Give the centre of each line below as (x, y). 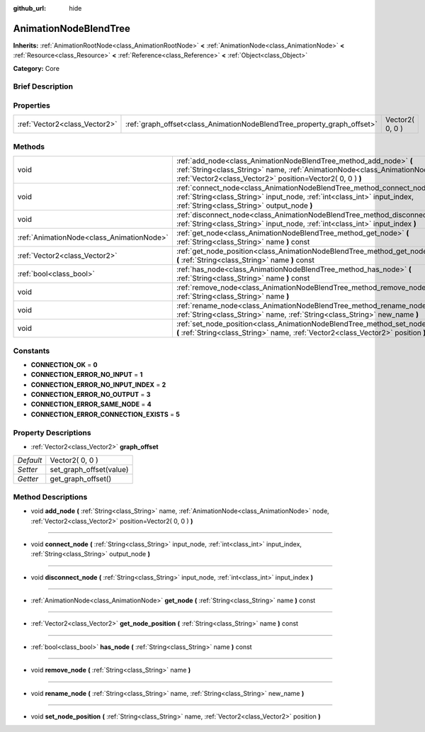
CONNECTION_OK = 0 (64, 364)
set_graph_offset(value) (89, 470)
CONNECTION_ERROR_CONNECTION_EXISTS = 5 (106, 414)
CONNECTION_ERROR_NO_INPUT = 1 (87, 375)
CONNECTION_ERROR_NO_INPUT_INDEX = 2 (98, 384)
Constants (32, 351)
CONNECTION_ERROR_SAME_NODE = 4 (91, 405)
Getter (28, 479)
